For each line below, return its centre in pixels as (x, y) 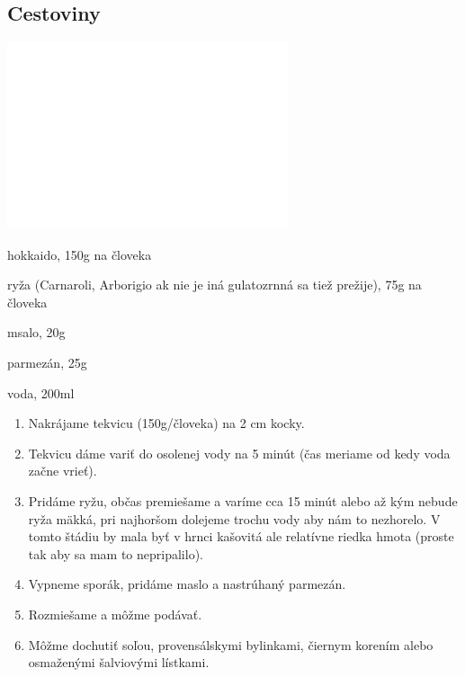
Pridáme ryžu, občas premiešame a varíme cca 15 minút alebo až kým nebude (243, 501)
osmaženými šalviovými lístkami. (119, 662)
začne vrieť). (63, 471)
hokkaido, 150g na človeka (80, 254)
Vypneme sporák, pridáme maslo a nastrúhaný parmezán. (187, 584)
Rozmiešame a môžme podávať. (115, 614)
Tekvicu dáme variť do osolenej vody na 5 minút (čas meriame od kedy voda (239, 453)
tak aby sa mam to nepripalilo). (116, 553)
